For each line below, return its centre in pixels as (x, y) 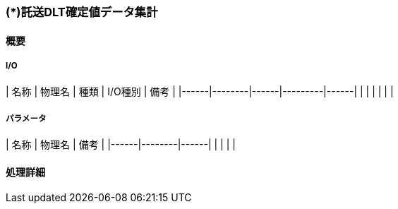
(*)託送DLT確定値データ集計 (82, 12)
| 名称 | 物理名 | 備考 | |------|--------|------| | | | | (121, 145)
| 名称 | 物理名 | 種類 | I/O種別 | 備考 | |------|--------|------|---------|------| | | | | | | (200, 92)
